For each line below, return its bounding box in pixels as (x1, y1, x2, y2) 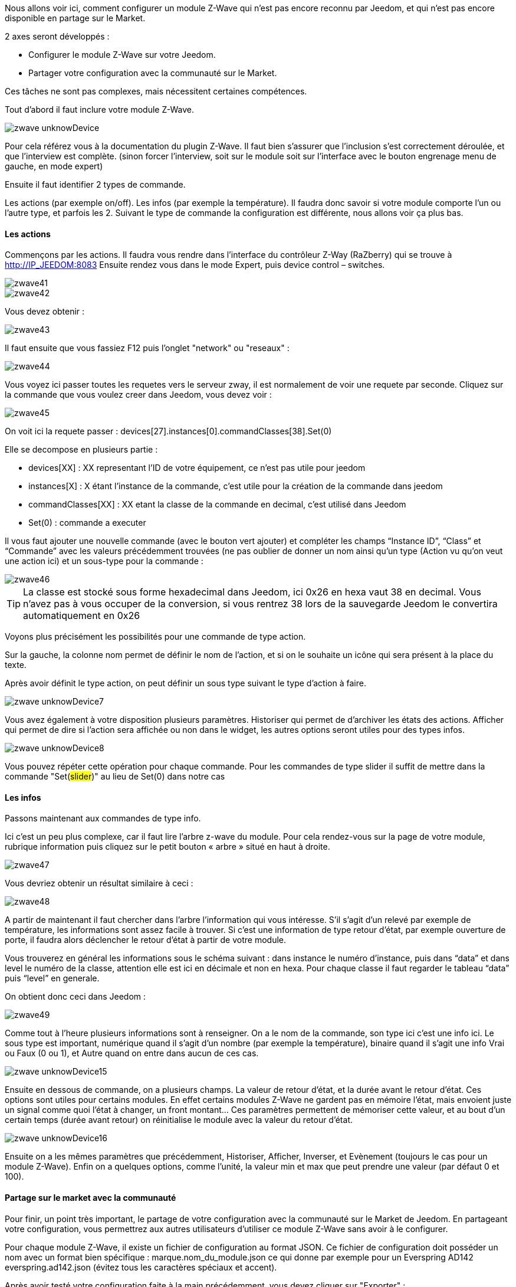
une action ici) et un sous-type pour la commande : (5, 556, 203, 566)
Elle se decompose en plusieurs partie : (5, 444, 158, 455)
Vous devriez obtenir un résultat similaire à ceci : (5, 878, 193, 889)
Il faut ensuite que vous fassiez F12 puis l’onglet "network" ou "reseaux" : (5, 343, 290, 353)
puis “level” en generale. (5, 973, 100, 984)
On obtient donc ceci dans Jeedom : (5, 991, 146, 1002)
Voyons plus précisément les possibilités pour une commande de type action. (5, 631, 306, 642)
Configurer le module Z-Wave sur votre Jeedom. (28, 50, 216, 60)
